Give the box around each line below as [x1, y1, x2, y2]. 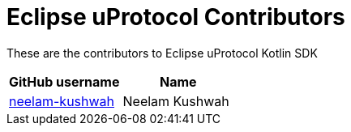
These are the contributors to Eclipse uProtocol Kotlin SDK [6, 45, 318, 60]
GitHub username [9, 73, 120, 90]
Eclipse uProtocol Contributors [6, 3, 345, 31]
